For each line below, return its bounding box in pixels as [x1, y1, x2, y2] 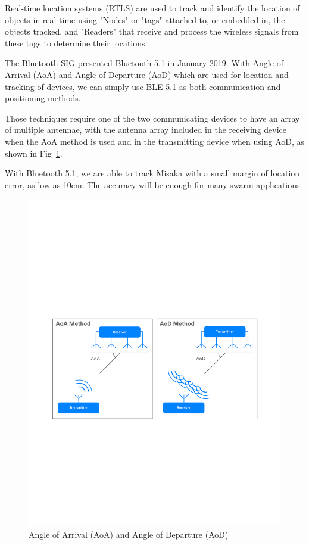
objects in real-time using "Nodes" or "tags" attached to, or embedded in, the [5, 13, 285, 26]
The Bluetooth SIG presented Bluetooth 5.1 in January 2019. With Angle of [5, 57, 283, 69]
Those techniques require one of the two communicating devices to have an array [5, 111, 300, 124]
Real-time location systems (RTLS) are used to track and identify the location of [5, 2, 300, 14]
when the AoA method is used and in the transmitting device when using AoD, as [5, 135, 305, 147]
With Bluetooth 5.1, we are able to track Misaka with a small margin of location [5, 167, 300, 179]
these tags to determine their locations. [5, 36, 148, 49]
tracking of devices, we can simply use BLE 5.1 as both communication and [5, 80, 281, 92]
